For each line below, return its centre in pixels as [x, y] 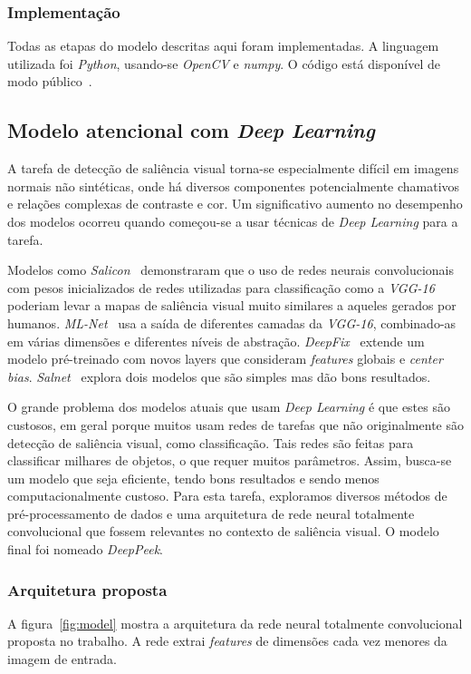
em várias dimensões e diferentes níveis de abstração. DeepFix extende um [216, 341]
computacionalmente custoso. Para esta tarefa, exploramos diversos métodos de [227, 496]
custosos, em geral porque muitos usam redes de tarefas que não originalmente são [235, 424]
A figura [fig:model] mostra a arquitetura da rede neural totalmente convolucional [235, 623]
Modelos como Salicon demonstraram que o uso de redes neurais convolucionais [231, 270]
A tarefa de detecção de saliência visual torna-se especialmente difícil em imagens [233, 168]
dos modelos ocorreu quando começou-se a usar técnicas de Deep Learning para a [233, 221]
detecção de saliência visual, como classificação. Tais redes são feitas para [211, 442]
